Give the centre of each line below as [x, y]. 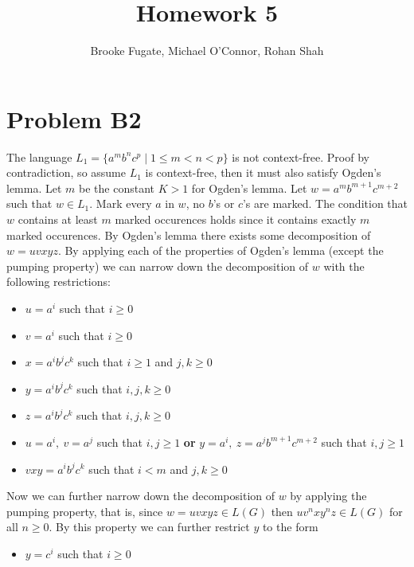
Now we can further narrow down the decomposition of [141, 496]
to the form [290, 527]
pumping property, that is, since [85, 511]
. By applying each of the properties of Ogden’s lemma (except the [221, 250]
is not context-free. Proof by [301, 156]
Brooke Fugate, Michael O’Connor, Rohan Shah [207, 51]
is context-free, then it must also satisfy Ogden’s [263, 172]
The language [39, 156]
